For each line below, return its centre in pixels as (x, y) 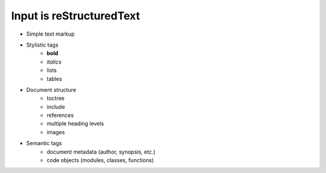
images (56, 132)
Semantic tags (44, 143)
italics (54, 62)
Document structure (51, 90)
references (60, 116)
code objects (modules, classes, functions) (100, 160)
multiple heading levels (75, 123)
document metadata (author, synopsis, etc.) (101, 152)
